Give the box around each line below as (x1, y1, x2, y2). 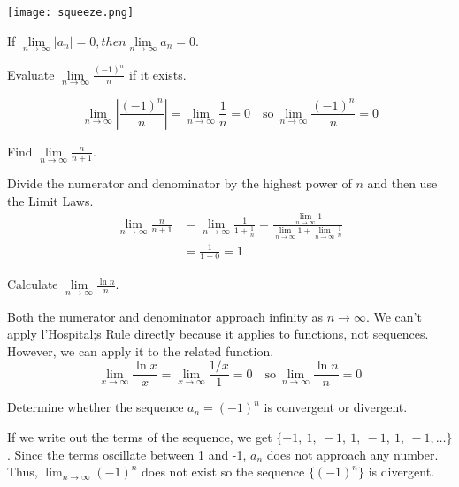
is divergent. (368, 462, 435, 481)
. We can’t (365, 307, 422, 325)
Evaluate (7, 65, 55, 83)
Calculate (7, 275, 58, 293)
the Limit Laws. (7, 191, 94, 209)
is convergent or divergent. (264, 398, 408, 416)
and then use (367, 174, 438, 193)
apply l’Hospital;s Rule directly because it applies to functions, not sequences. (7, 324, 429, 343)
